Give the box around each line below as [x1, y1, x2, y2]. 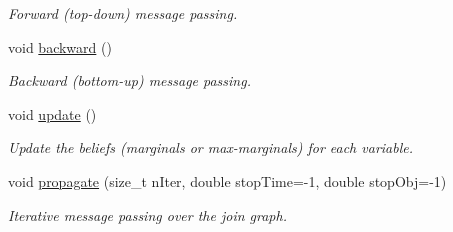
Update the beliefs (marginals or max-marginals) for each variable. [8, 137, 414, 158]
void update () [8, 103, 97, 124]
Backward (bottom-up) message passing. [8, 70, 251, 91]
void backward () [8, 36, 112, 57]
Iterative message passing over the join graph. [8, 204, 287, 225]
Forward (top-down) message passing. [8, 3, 238, 23]
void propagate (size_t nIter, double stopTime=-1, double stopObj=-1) [8, 170, 447, 191]
